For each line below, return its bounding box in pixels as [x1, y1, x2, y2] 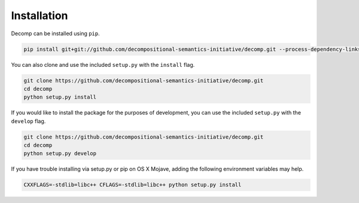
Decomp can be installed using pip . [11, 30, 100, 37]
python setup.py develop [23, 150, 97, 157]
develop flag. [11, 117, 46, 125]
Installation [11, 9, 68, 22]
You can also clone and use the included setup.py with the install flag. [11, 61, 195, 68]
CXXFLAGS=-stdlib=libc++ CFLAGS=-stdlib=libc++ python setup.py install [23, 182, 242, 188]
